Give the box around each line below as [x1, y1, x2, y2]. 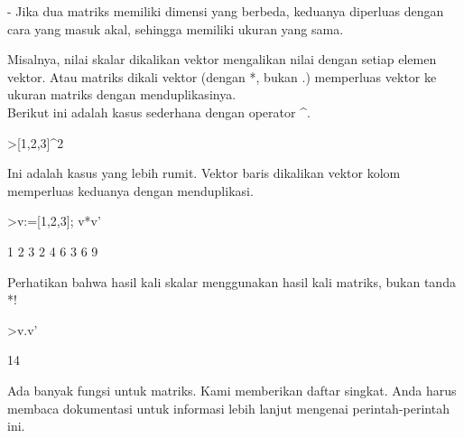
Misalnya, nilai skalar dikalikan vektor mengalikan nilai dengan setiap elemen [7, 50, 437, 69]
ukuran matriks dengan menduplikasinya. [7, 85, 237, 104]
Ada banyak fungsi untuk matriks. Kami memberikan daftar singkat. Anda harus [7, 380, 457, 399]
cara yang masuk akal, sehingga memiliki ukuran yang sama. [7, 19, 344, 38]
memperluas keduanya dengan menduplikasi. [7, 181, 254, 200]
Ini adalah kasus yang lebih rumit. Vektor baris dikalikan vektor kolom [7, 163, 401, 182]
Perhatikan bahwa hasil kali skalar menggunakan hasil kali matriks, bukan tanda [7, 272, 456, 291]
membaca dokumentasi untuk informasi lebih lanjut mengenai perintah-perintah [7, 398, 450, 417]
